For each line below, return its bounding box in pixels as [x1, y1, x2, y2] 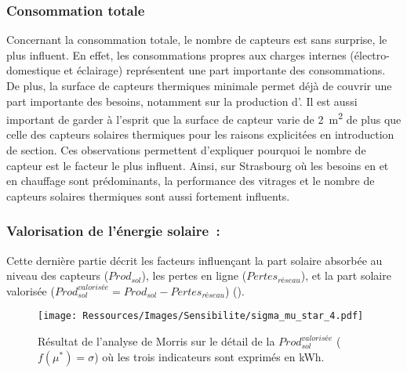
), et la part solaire [300, 267, 391, 284]
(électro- [350, 46, 390, 63]
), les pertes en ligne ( [141, 267, 247, 284]
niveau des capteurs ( [6, 267, 109, 284]
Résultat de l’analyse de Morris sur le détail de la [38, 333, 275, 349]
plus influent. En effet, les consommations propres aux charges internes [6, 46, 347, 63]
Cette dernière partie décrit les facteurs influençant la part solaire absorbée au [6, 252, 383, 268]
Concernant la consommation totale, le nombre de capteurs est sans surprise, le [6, 31, 387, 48]
